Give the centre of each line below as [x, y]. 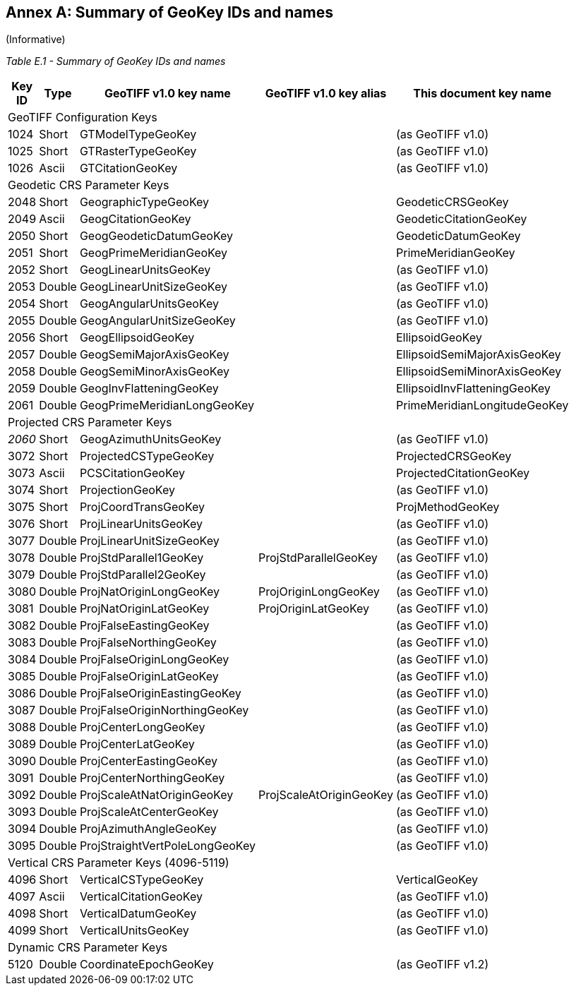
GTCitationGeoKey [128, 168]
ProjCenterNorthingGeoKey [152, 778]
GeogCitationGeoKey [135, 219]
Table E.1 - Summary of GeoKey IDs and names [116, 61]
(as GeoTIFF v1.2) [442, 965]
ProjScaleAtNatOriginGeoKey [156, 795]
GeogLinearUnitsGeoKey [145, 270]
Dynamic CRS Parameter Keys [88, 948]
